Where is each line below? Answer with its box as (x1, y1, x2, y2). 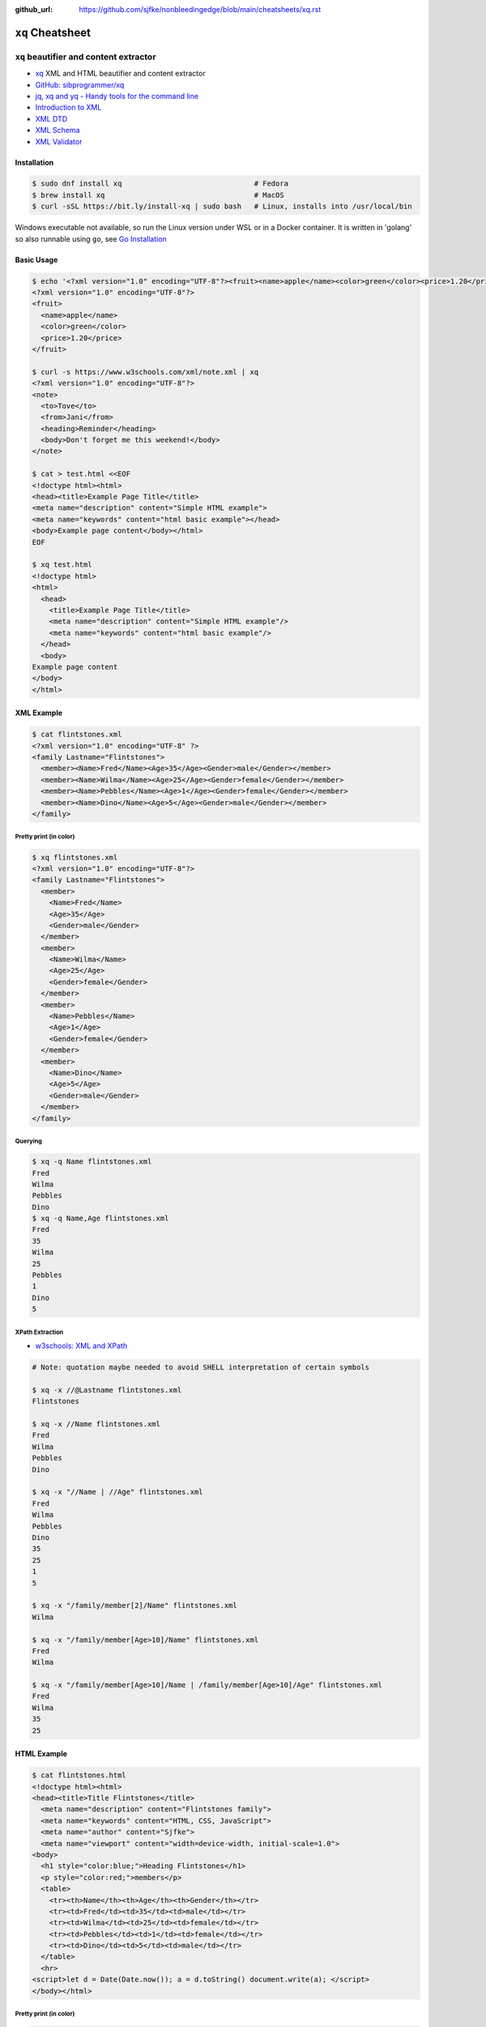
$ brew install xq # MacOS (32, 191, 284, 199)
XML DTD (35, 114, 68, 123)
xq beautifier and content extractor (15, 51, 156, 62)
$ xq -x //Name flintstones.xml (32, 1420, 161, 1429)
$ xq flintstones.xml (32, 852, 118, 862)
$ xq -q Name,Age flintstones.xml (32, 1214, 169, 1223)
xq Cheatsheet (15, 25, 91, 40)
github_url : (15, 5, 53, 14)
